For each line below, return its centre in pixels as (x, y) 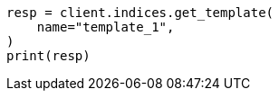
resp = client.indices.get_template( (140, 13)
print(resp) (48, 56)
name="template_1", (106, 27)
